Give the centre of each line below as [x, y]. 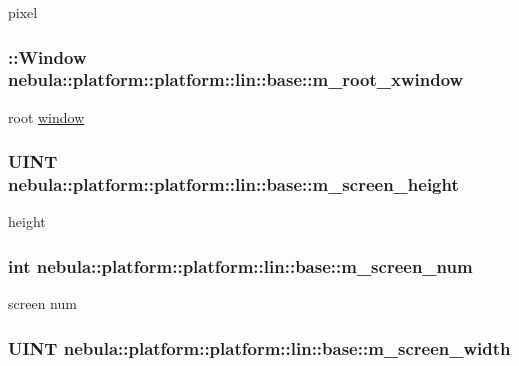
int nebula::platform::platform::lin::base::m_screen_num [240, 265]
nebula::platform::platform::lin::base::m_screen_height [233, 184]
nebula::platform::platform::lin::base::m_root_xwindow [236, 79]
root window [46, 116]
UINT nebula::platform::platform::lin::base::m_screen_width [259, 347]
